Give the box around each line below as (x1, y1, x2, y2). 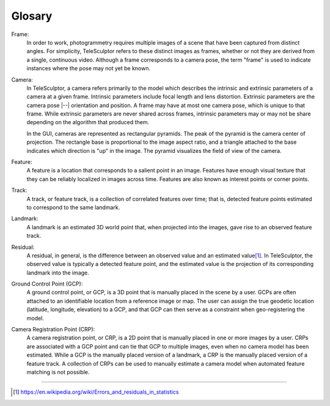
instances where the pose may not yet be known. (26, 65, 151, 72)
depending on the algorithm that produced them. (26, 119, 150, 126)
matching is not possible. (26, 369, 90, 375)
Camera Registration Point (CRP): (11, 326, 95, 333)
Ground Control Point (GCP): (11, 280, 83, 287)
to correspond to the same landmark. (26, 204, 120, 211)
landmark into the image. (26, 269, 90, 276)
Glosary (11, 9, 53, 23)
